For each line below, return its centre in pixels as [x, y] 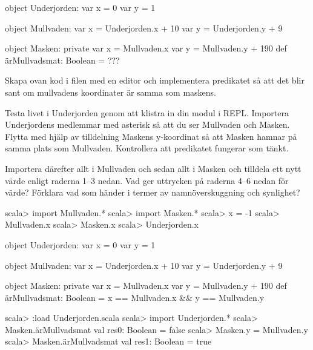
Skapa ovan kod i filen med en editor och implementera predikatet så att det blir [155, 80]
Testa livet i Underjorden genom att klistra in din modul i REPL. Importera [147, 112]
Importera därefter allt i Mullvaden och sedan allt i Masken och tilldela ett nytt [153, 168]
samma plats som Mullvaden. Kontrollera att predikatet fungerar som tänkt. [147, 148]
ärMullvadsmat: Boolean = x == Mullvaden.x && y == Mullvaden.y [135, 297]
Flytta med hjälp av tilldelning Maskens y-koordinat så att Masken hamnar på [151, 136]
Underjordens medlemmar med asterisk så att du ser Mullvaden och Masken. [147, 124]
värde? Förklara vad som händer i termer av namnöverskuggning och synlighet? [153, 192]
